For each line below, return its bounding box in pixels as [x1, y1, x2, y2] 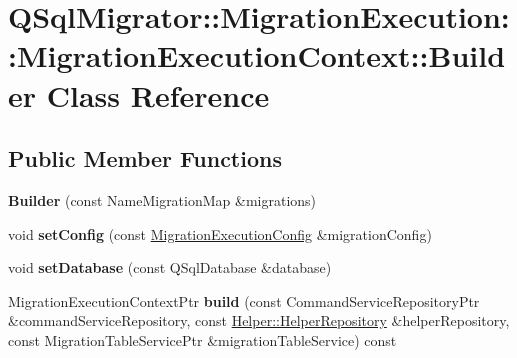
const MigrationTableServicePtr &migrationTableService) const [8, 329, 397, 350]
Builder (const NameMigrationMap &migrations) [8, 189, 317, 210]
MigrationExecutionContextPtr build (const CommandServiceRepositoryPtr [8, 290, 480, 311]
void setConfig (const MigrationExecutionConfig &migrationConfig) [8, 223, 432, 244]
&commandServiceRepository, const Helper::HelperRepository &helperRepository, [8, 310, 510, 331]
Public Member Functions [8, 143, 282, 174]
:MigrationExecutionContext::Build [8, 35, 506, 76]
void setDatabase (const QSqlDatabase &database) [8, 257, 332, 278]
